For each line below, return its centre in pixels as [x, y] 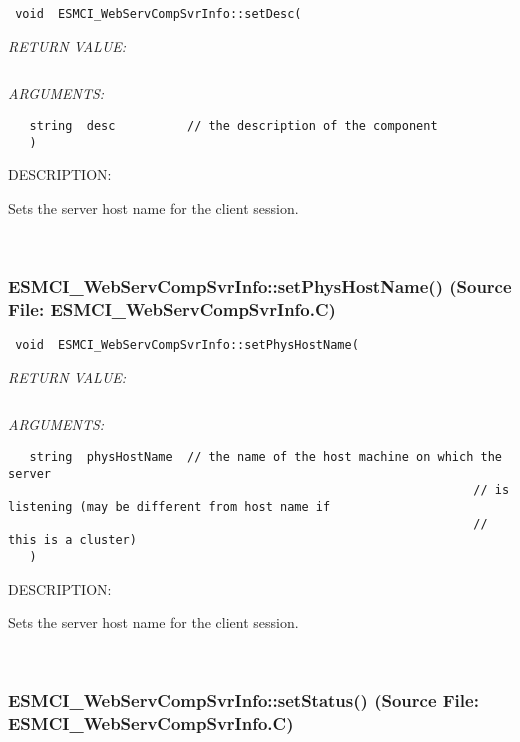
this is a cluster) [72, 540]
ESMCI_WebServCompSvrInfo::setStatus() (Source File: [243, 700]
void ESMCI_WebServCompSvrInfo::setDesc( [158, 14]
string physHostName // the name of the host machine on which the [265, 456]
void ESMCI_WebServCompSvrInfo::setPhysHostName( [187, 345]
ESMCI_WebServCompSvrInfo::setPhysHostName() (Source [260, 285]
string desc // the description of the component [233, 125]
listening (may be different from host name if [169, 506]
